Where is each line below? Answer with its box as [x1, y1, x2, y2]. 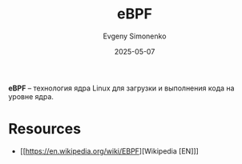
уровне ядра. [8, 91, 54, 101]
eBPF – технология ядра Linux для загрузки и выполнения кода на [8, 83, 235, 93]
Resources [8, 120, 82, 138]
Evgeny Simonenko [103, 31, 167, 41]
